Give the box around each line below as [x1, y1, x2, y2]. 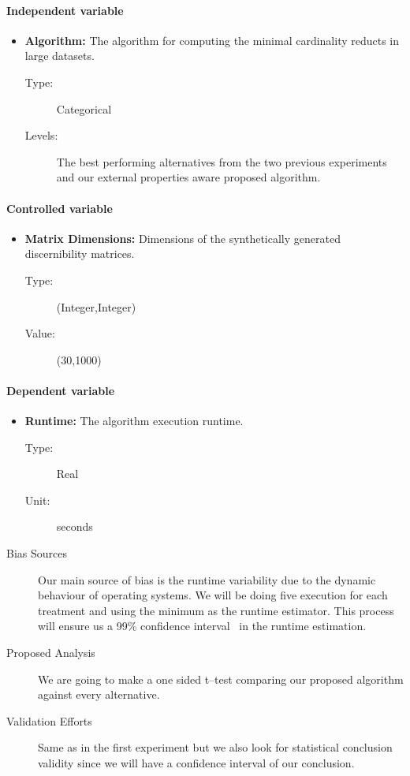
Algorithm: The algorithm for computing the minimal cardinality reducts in [24, 32, 400, 48]
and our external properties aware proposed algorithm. [56, 169, 321, 185]
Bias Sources [6, 545, 67, 561]
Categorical [56, 100, 112, 117]
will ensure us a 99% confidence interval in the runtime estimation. [38, 617, 367, 634]
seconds [56, 518, 93, 535]
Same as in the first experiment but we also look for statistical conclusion [38, 739, 393, 755]
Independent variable [6, 2, 124, 18]
